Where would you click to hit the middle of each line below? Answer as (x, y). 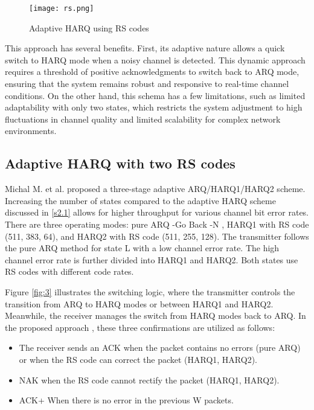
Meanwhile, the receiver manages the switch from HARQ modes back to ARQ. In (155, 316)
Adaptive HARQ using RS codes (89, 27)
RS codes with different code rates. (69, 271)
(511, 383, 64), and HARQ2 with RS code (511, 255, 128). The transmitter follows (157, 236)
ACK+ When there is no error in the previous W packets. (126, 400)
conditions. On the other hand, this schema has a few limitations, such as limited (155, 95)
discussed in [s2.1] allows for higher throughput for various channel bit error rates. (157, 212)
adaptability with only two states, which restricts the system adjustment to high (154, 107)
